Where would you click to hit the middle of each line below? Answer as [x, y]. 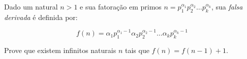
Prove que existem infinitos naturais [60, 50]
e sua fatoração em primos [121, 6]
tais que [137, 50]
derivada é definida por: [41, 17]
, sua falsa [227, 6]
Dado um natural [31, 6]
